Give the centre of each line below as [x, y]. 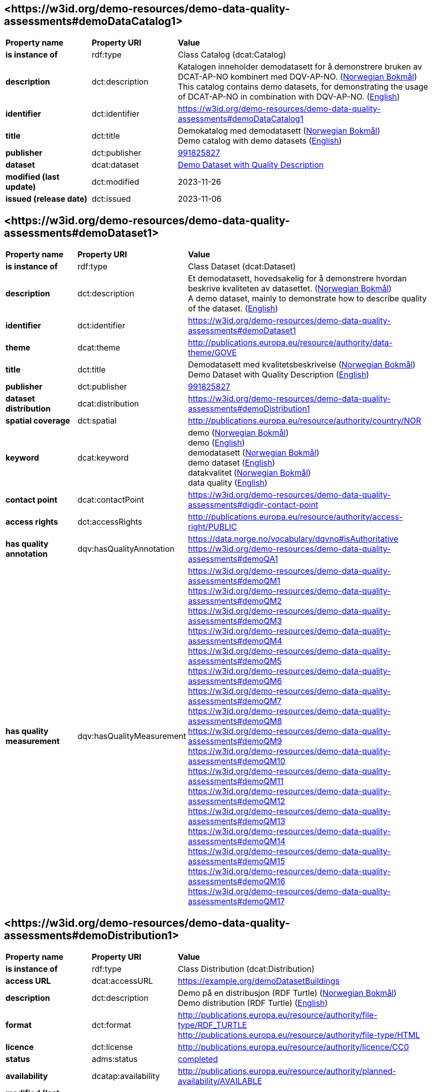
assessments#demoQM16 [237, 881]
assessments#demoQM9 [235, 741]
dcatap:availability [126, 1076]
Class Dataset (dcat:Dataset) [242, 267]
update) [21, 187]
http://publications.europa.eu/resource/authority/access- [295, 517]
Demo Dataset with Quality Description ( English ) [279, 375]
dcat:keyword [103, 458]
